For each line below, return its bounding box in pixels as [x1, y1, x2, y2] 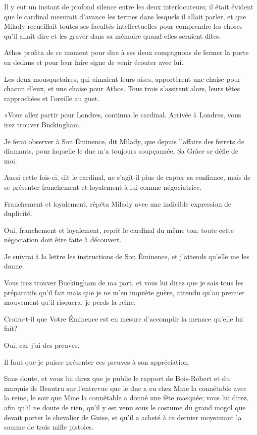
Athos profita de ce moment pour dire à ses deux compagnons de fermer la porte [4, 47, 249, 57]
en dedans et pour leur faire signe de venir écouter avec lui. [4, 56, 184, 67]
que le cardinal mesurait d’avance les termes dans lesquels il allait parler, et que [4, 11, 246, 21]
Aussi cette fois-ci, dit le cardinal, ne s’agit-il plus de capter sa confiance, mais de [4, 172, 251, 182]
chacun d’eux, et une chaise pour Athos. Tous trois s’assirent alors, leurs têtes [4, 83, 240, 94]
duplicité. [4, 208, 32, 218]
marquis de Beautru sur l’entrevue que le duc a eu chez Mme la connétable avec [4, 382, 247, 393]
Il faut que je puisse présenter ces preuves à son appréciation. [4, 356, 190, 367]
